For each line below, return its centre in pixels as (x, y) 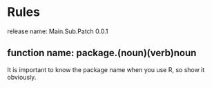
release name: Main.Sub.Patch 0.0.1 (58, 31)
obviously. (22, 77)
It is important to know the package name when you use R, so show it (106, 69)
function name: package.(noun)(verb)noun (102, 53)
